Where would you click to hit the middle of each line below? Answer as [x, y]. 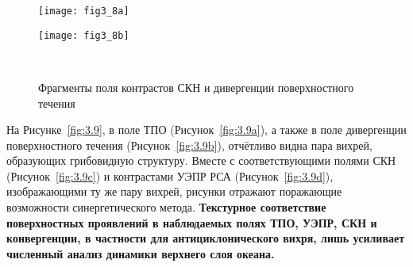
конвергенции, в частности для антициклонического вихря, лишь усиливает [206, 238]
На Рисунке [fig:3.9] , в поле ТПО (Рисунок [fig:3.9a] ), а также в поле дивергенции [206, 130]
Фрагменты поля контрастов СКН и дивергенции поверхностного [196, 87]
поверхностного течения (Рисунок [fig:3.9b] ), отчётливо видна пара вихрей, [189, 145]
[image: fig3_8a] [84, 11]
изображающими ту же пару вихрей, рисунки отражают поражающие [174, 191]
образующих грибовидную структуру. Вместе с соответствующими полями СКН [201, 160]
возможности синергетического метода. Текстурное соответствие [166, 207]
